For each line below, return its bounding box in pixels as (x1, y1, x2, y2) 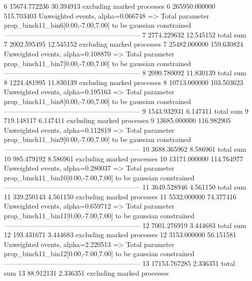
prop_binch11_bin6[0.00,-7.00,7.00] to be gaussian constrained (4, 20, 191, 30)
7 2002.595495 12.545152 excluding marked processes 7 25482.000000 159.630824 (4, 39, 243, 49)
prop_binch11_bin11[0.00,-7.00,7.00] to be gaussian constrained (4, 211, 195, 221)
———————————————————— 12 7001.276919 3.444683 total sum (4, 220, 246, 230)
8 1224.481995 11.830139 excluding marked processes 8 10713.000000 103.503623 (4, 77, 243, 87)
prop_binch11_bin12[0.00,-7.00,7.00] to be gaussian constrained (4, 248, 195, 259)
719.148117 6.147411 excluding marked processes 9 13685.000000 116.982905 (4, 115, 231, 125)
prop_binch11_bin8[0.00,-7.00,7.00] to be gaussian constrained (4, 96, 191, 106)
